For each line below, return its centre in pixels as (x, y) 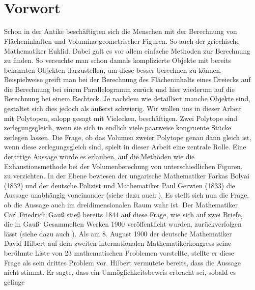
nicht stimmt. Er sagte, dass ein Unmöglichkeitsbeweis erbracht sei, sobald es (120, 272)
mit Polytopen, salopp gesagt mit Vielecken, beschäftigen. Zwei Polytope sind (121, 118)
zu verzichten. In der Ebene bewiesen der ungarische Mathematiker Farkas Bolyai (127, 176)
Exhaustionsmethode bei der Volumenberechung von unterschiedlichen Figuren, (123, 166)
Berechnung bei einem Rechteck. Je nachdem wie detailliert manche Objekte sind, (127, 99)
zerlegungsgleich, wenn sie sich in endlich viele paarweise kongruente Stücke (118, 128)
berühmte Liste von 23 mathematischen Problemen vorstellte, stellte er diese (119, 252)
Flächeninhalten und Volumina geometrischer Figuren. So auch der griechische (122, 41)
